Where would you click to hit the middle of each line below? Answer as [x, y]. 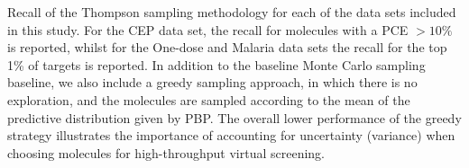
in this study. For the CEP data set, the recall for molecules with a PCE [208, 29]
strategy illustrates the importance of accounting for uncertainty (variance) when [231, 135]
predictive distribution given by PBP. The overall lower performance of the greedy [234, 117]
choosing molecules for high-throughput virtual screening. [166, 152]
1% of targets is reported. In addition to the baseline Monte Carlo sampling [216, 64]
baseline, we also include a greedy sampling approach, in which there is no [212, 82]
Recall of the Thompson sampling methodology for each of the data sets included [232, 12]
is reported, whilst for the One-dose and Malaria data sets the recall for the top [227, 47]
